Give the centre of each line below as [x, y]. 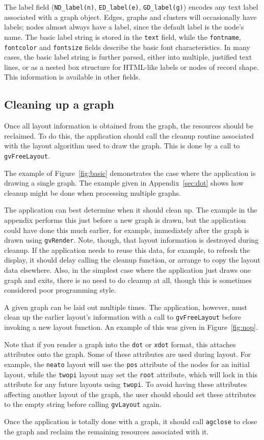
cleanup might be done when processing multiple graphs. [93, 192]
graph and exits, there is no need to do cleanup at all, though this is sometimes [128, 280]
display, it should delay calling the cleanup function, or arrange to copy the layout [132, 260]
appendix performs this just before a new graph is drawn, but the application [125, 219]
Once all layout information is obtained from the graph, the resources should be [129, 126]
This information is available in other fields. [72, 77]
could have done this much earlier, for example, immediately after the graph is [127, 230]
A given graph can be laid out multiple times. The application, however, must [126, 307]
